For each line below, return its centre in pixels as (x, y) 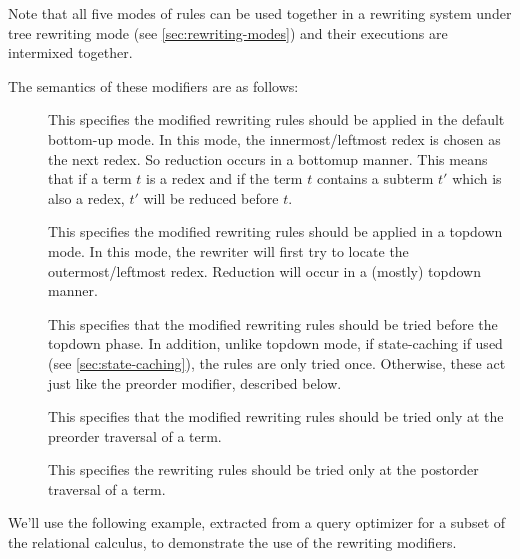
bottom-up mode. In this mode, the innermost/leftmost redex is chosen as (274, 138)
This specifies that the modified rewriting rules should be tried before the (273, 323)
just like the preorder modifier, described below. (195, 382)
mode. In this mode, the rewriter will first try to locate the (228, 250)
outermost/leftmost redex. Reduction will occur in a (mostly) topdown (264, 270)
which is (477, 178)
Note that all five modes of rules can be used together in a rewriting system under (260, 13)
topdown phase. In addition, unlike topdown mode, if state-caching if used (275, 343)
